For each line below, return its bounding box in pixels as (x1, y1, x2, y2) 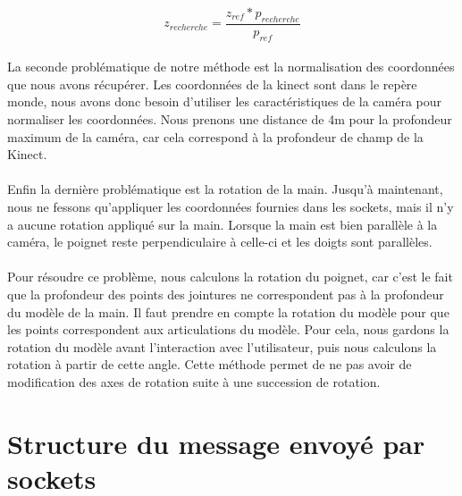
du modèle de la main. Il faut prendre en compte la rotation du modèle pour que (7, 302, 449, 321)
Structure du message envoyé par (7, 425, 425, 461)
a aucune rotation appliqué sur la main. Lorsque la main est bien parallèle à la (7, 214, 438, 233)
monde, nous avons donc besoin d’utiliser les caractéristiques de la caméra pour (7, 92, 442, 111)
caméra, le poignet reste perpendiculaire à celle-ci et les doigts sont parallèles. (7, 232, 433, 251)
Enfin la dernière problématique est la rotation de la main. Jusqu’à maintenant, (7, 180, 443, 198)
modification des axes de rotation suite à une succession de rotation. (7, 372, 381, 391)
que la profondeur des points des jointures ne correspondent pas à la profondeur (7, 284, 444, 303)
